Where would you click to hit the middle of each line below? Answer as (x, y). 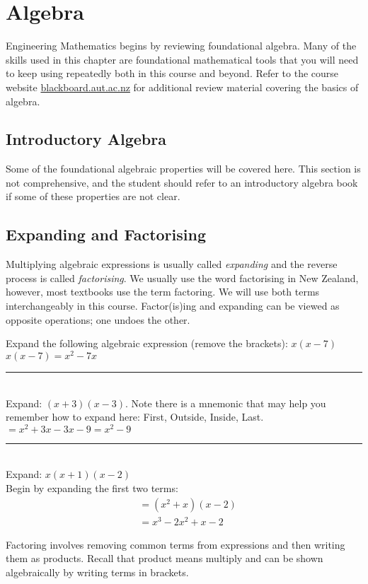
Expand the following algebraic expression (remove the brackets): (147, 343)
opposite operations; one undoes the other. (98, 319)
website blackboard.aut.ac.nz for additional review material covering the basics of (182, 87)
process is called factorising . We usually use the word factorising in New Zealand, (182, 278)
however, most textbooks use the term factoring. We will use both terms (163, 292)
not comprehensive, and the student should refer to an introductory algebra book (182, 182)
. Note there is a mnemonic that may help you (226, 403)
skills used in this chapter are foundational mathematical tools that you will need (182, 59)
